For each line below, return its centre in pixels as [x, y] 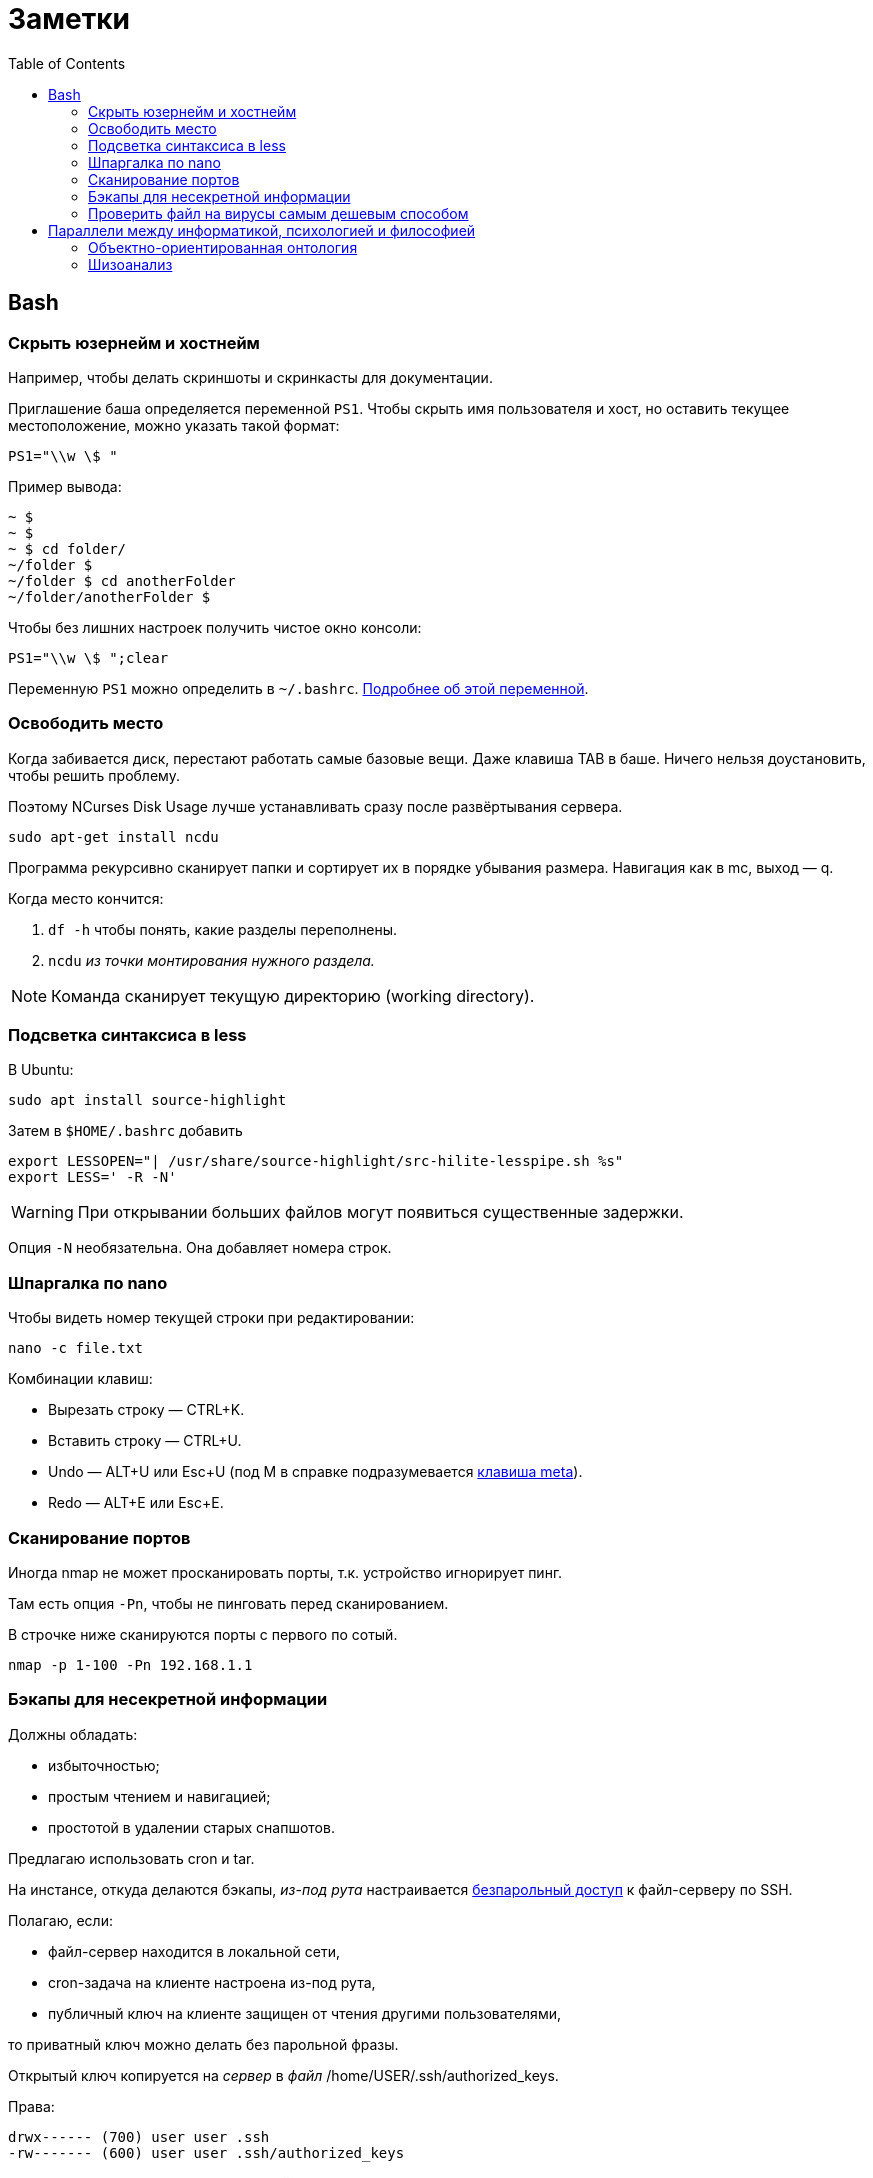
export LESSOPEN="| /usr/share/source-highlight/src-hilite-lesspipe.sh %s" [316, 1161]
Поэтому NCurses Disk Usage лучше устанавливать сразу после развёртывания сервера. [315, 806]
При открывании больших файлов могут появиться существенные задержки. [380, 1212]
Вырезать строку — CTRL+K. [146, 1410]
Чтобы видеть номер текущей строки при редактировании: [211, 1318]
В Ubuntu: [41, 1070]
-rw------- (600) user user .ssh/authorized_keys [206, 2152]
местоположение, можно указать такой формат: [174, 425]
